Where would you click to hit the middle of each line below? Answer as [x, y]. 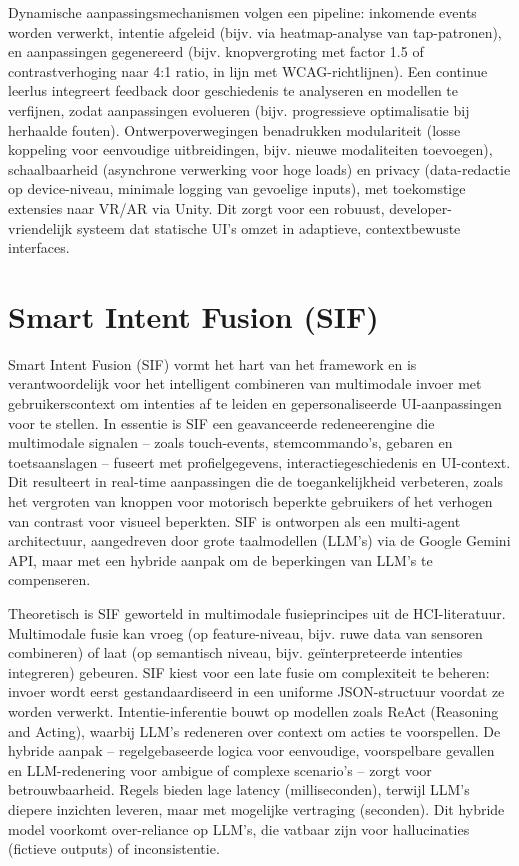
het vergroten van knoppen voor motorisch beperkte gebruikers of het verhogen [250, 501]
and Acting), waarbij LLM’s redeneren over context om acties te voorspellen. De [254, 730]
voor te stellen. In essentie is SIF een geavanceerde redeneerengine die [221, 422]
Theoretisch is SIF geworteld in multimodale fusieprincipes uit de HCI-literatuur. [257, 612]
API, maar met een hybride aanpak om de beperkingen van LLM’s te [220, 559]
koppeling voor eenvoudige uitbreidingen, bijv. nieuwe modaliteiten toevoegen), [250, 149]
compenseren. [49, 579]
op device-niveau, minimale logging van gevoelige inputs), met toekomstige [237, 188]
